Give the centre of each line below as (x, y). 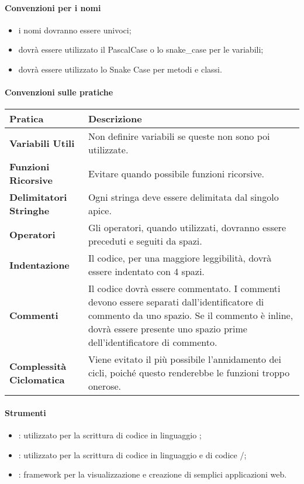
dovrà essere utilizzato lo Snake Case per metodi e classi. (120, 69)
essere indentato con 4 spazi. (146, 272)
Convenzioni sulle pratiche (59, 92)
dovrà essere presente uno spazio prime (167, 329)
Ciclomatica (37, 379)
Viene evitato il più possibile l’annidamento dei (184, 359)
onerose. (105, 386)
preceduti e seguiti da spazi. (145, 241)
